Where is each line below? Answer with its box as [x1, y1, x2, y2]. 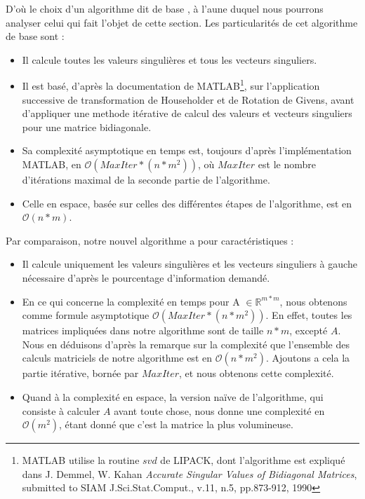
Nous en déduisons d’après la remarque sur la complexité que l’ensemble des [22, 336, 350, 351]
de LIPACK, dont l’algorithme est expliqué [160, 453, 345, 467]
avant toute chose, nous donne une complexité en [114, 403, 325, 418]
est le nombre [258, 157, 316, 171]
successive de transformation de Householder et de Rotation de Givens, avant [22, 92, 354, 107]
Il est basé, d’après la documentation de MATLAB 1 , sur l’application [22, 76, 320, 93]
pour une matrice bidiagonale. [22, 119, 152, 134]
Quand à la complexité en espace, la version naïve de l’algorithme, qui [22, 389, 324, 404]
